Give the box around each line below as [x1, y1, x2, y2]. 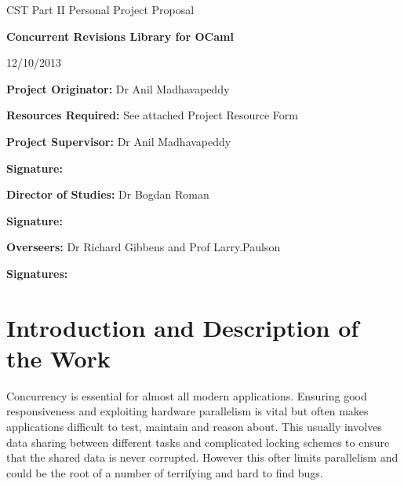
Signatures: [6, 265, 68, 281]
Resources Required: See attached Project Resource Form [6, 107, 298, 123]
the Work [6, 342, 111, 374]
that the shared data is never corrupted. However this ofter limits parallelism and [6, 449, 399, 466]
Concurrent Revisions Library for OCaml [6, 27, 234, 44]
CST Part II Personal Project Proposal [6, 2, 195, 17]
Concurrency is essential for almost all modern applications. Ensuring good [6, 387, 367, 404]
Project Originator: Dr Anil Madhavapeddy [6, 80, 230, 97]
